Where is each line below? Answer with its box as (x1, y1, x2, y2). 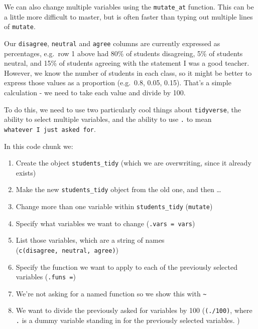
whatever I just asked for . (4, 123, 96, 134)
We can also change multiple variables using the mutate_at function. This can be (4, 2, 254, 12)
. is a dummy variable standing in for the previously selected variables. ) (16, 315, 240, 325)
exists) (16, 167, 36, 178)
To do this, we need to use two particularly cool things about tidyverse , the (4, 104, 241, 114)
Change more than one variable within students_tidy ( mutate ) (16, 201, 213, 211)
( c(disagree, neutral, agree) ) (16, 244, 118, 255)
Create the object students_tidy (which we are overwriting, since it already (16, 157, 251, 168)
